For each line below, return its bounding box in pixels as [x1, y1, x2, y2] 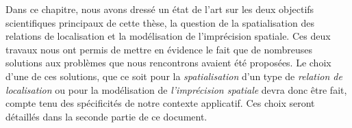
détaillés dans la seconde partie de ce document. [5, 109, 208, 123]
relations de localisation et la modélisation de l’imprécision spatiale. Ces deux [5, 29, 331, 43]
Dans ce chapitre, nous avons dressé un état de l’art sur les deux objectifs [5, 2, 314, 16]
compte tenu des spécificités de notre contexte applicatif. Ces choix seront [5, 96, 315, 110]
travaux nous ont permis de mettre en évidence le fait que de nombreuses [5, 42, 313, 56]
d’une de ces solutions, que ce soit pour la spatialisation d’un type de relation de [5, 68, 342, 83]
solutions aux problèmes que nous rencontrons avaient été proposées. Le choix [5, 55, 331, 70]
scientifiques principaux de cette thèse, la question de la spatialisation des [5, 15, 314, 29]
